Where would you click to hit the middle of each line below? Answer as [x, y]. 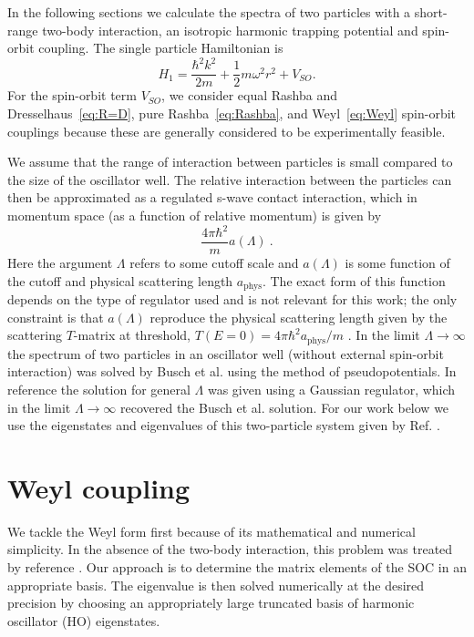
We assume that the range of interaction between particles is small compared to [230, 162]
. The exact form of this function [354, 280]
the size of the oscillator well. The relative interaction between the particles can [230, 179]
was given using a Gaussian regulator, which [331, 389]
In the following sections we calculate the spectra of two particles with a [209, 12]
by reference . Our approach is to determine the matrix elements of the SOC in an [237, 567]
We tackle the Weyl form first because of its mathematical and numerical [211, 531]
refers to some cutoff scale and [214, 263]
